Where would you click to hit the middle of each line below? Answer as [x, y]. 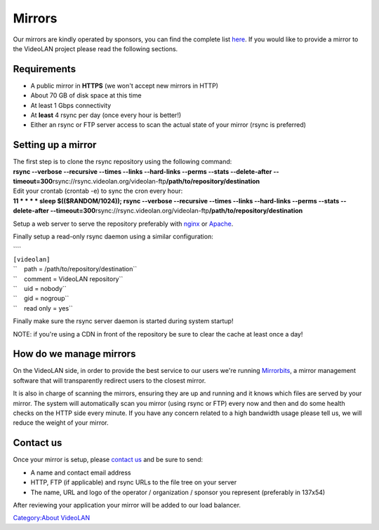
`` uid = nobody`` [40, 288]
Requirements [45, 69]
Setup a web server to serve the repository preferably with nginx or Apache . [123, 224]
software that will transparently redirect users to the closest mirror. [109, 380]
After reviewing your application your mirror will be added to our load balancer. [127, 505]
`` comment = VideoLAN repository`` [68, 279]
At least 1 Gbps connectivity [71, 105]
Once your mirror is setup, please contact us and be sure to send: [108, 460]
